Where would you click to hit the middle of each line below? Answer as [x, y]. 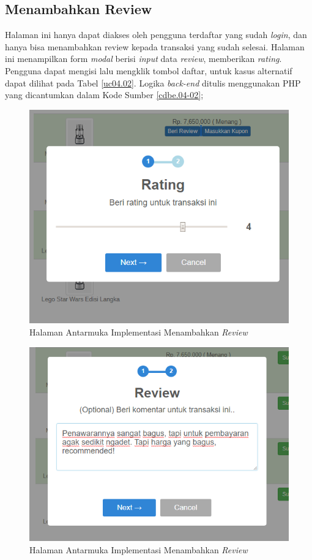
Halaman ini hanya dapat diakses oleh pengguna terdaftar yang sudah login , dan [156, 35]
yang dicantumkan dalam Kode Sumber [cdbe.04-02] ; [104, 95]
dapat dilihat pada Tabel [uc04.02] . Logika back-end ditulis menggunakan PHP [153, 82]
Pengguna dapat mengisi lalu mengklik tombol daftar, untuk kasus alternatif [149, 70]
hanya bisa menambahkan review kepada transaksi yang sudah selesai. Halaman [155, 46]
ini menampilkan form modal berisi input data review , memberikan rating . [143, 59]
